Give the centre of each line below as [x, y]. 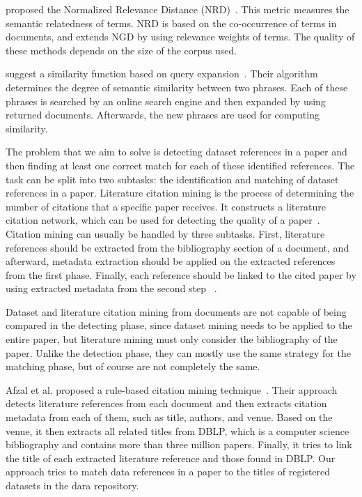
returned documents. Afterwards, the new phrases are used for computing [163, 115]
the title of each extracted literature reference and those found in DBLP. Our [171, 458]
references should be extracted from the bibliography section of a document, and [178, 247]
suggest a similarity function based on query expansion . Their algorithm [162, 74]
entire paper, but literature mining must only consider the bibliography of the [172, 339]
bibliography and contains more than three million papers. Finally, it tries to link [179, 444]
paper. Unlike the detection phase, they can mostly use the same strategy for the [178, 352]
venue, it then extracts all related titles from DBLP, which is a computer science [178, 430]
